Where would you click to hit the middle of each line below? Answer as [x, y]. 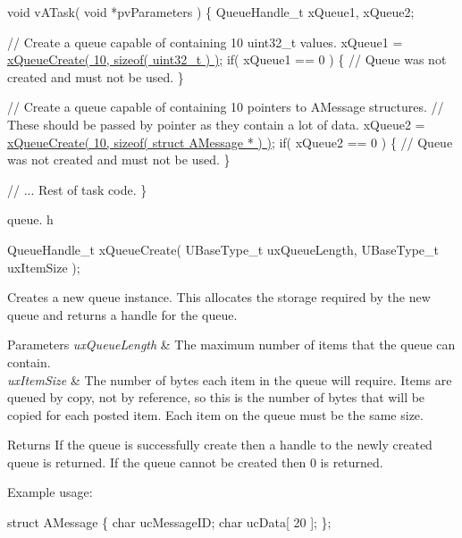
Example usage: [50, 492]
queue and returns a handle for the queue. [122, 314]
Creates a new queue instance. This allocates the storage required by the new [219, 297]
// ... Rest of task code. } [77, 189]
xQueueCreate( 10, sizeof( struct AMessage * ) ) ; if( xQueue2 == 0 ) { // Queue [230, 142]
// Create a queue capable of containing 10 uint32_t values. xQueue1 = [205, 42]
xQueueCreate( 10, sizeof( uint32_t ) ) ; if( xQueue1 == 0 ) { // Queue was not [227, 59]
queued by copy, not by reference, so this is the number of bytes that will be [216, 397]
